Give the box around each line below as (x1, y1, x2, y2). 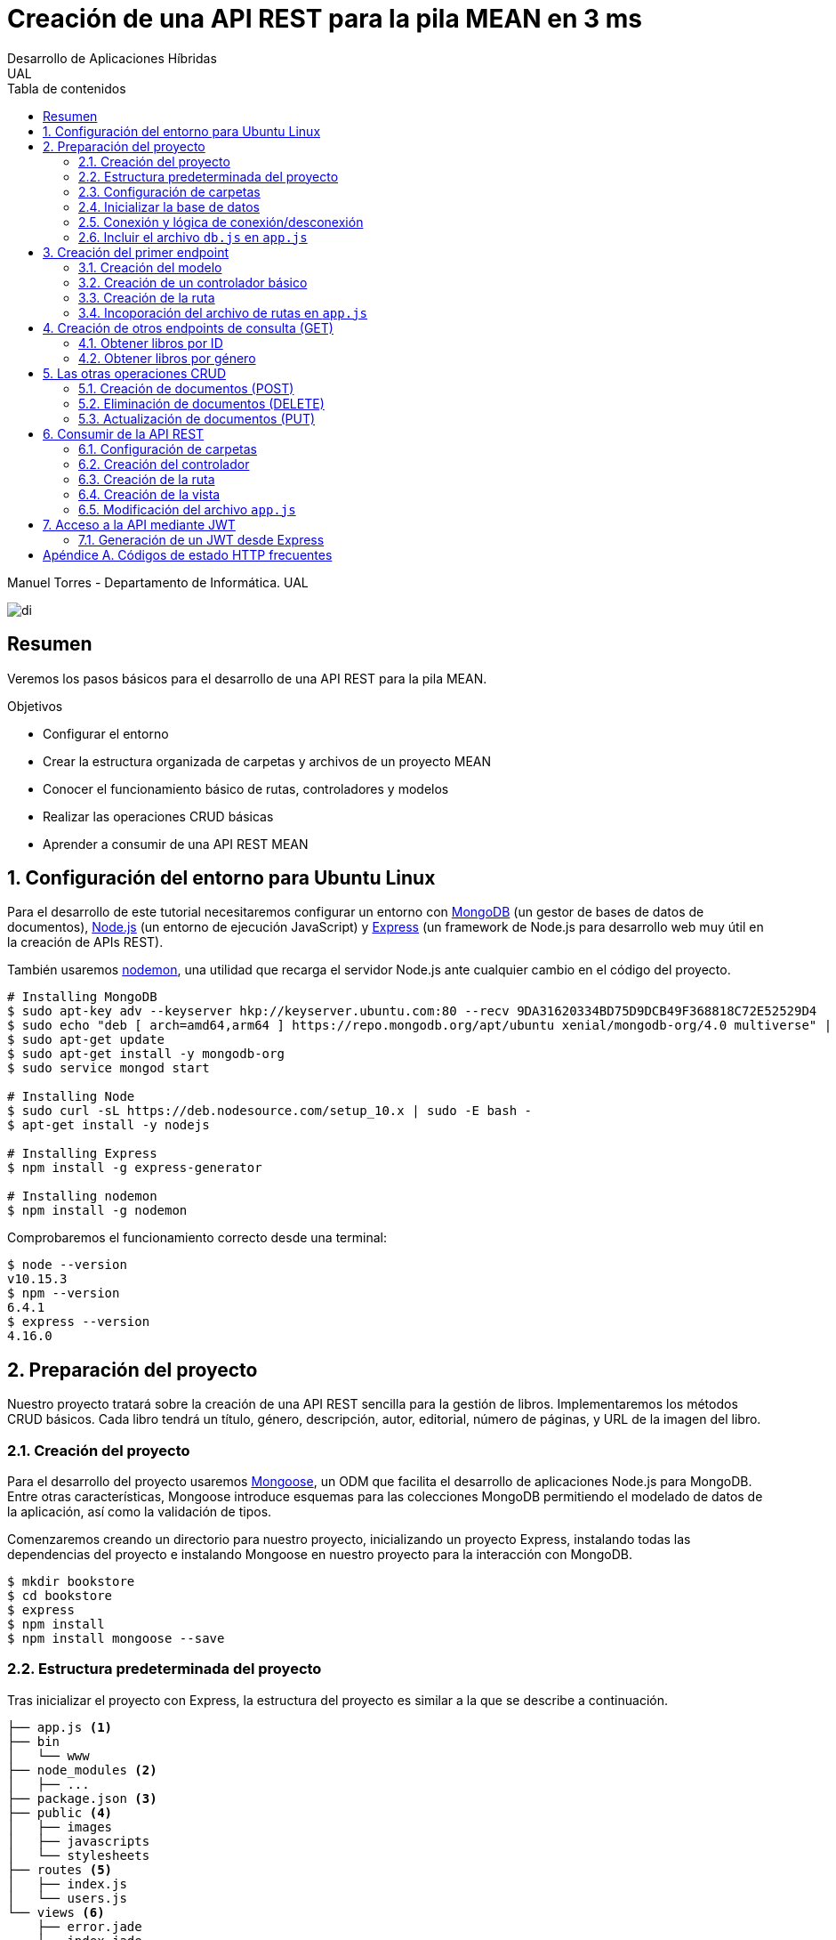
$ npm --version (7, 1286, 120, 1301)
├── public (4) (7, 1805, 113, 1820)
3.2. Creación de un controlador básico (78, 274, 308, 290)
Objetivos (7, 698, 63, 714)
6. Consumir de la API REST (43, 425, 205, 441)
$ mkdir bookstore (7, 1574, 135, 1589)
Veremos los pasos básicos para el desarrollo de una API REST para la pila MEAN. (7, 670, 487, 686)
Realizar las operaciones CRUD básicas (43, 808, 274, 824)
